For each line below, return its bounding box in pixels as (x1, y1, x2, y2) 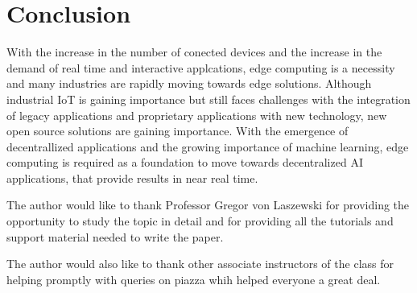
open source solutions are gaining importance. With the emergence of (6, 122, 349, 139)
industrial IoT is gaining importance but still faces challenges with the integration (6, 90, 411, 107)
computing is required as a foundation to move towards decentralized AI (6, 154, 363, 171)
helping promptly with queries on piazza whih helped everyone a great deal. (6, 270, 381, 287)
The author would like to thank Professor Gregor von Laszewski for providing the (6, 196, 410, 213)
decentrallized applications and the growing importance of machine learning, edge (6, 138, 409, 155)
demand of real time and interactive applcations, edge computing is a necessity (6, 59, 395, 76)
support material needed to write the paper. (6, 228, 224, 245)
